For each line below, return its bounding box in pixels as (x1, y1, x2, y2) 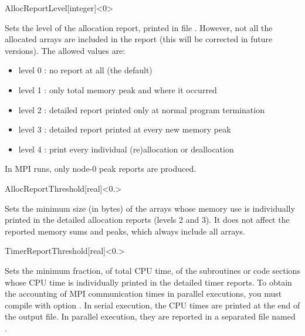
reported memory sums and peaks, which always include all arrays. (5, 225, 245, 237)
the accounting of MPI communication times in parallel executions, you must (5, 287, 282, 300)
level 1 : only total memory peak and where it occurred (18, 83, 217, 96)
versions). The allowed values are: (5, 44, 126, 56)
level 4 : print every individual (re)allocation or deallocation (18, 142, 234, 155)
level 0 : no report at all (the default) (18, 64, 152, 76)
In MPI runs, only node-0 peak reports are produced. (5, 162, 196, 175)
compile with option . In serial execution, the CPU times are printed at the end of (5, 298, 300, 311)
